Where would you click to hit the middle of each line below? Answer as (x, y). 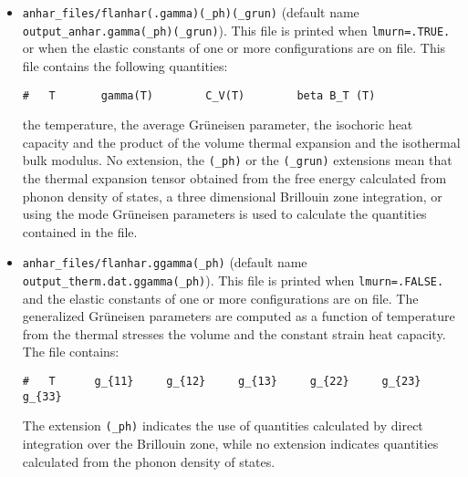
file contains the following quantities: (125, 65)
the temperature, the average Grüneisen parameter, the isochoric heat (218, 124)
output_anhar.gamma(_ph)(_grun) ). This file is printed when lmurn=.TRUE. (236, 30)
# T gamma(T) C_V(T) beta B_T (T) (199, 95)
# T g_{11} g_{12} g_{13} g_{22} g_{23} (222, 382)
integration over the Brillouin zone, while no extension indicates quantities (230, 444)
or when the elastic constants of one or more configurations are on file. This (234, 48)
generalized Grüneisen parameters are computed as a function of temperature (239, 316)
